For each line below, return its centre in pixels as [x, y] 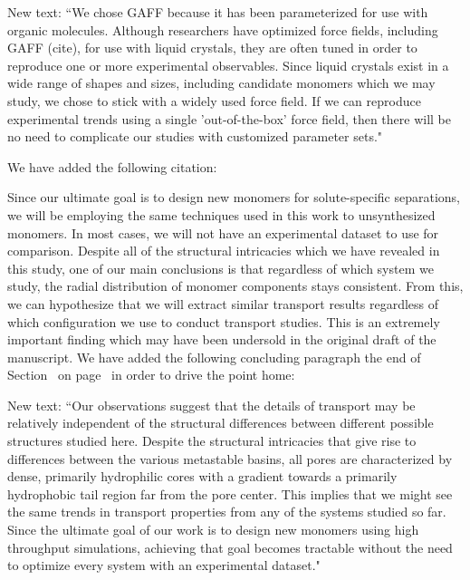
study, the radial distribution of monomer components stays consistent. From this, [235, 286]
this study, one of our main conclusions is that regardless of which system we [221, 268]
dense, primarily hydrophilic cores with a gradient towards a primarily [202, 476]
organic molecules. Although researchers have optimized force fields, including [223, 29]
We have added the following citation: [112, 166]
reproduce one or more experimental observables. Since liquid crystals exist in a [228, 65]
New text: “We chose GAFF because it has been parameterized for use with [218, 12]
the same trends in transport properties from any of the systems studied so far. [227, 512]
